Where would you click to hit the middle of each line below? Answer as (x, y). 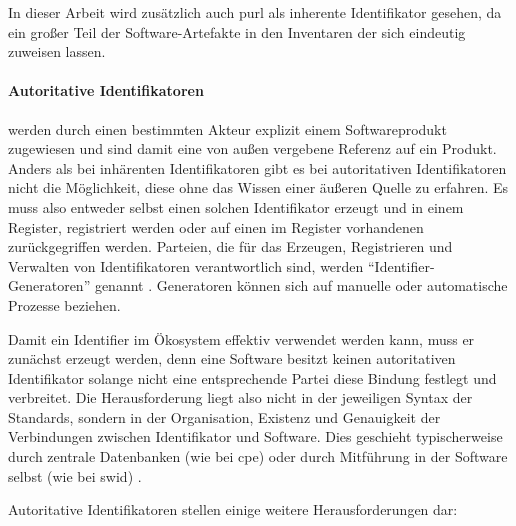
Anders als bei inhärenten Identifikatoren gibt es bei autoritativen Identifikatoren (257, 167)
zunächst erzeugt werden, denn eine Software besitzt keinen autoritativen (232, 358)
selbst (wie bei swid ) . (75, 475)
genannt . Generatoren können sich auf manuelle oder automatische (301, 285)
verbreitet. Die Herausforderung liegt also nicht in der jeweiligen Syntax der (240, 397)
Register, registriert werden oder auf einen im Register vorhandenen (216, 226)
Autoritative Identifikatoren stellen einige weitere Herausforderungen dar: (233, 509)
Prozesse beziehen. (64, 304)
